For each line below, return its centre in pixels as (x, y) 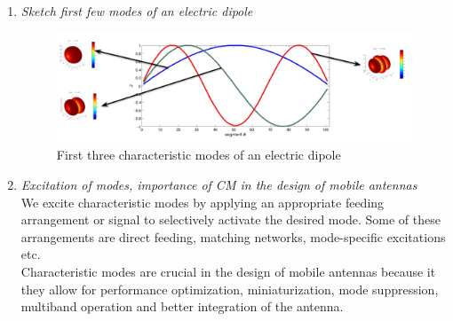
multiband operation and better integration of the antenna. (182, 306)
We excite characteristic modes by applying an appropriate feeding (203, 202)
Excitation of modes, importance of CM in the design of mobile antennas (219, 185)
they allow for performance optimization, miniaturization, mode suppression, (230, 289)
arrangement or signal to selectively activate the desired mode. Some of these (230, 219)
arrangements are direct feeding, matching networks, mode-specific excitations (233, 236)
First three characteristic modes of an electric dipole (199, 155)
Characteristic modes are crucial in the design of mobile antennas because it (228, 272)
